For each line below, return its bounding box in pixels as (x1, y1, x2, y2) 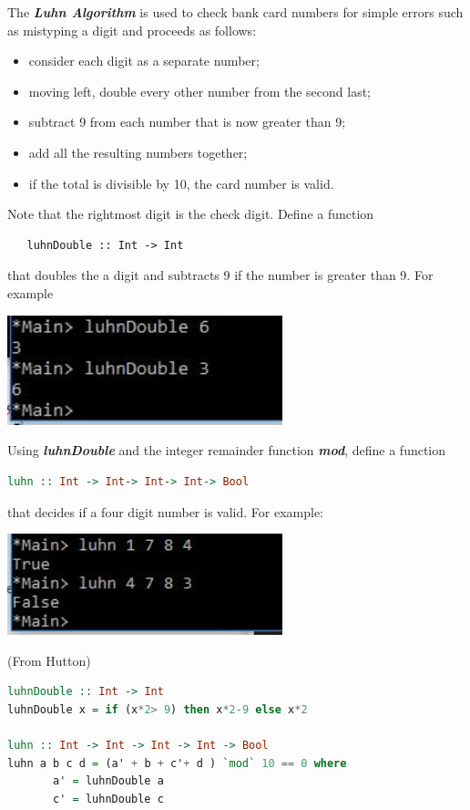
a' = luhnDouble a (53, 774, 164, 788)
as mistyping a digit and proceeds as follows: (7, 20, 257, 39)
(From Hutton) (7, 650, 91, 670)
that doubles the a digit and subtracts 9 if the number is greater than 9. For (7, 265, 434, 285)
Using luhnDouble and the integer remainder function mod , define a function (7, 441, 446, 460)
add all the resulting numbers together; (28, 142, 248, 161)
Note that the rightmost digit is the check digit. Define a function (7, 204, 374, 223)
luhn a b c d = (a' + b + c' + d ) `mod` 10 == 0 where (7, 756, 347, 770)
